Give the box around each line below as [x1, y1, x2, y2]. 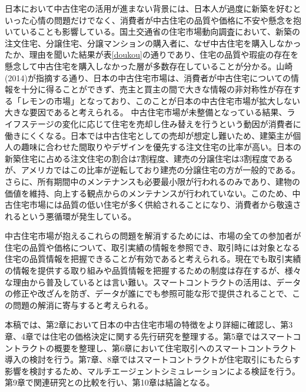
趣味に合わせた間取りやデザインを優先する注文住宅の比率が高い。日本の [21, 141, 301, 153]
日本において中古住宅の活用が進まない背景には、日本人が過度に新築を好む [5, 2, 293, 14]
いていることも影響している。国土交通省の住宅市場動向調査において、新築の [5, 25, 301, 38]
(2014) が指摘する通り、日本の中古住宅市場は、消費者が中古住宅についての [5, 71, 291, 84]
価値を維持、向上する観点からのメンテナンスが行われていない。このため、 [5, 187, 292, 199]
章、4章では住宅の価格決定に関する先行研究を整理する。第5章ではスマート [5, 330, 293, 343]
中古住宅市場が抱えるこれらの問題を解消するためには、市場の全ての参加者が [5, 230, 301, 242]
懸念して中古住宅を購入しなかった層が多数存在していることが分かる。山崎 [5, 59, 293, 72]
